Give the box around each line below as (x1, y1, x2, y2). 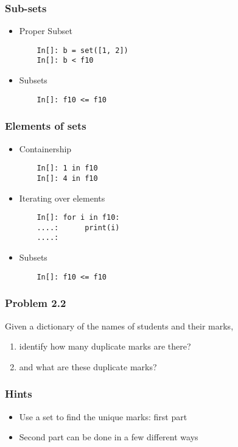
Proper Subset (19, 24, 72, 37)
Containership (19, 142, 72, 155)
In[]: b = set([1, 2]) (37, 46, 128, 55)
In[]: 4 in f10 (37, 174, 98, 183)
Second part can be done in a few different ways (19, 431, 198, 443)
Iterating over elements (19, 191, 105, 204)
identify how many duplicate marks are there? (19, 340, 191, 353)
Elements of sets (5, 118, 86, 133)
